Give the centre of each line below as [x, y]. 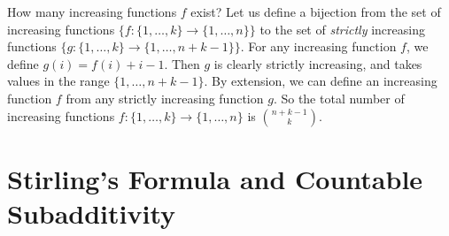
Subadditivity [92, 213]
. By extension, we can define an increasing [321, 81]
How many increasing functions [92, 11]
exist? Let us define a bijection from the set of [316, 11]
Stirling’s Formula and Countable [215, 178]
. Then [182, 63]
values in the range [58, 81]
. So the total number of [339, 98]
